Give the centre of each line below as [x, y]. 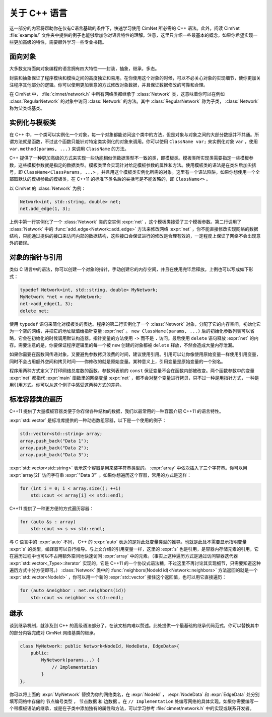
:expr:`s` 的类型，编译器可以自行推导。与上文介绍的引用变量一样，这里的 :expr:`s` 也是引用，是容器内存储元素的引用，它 [134, 549]
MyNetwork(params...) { [71, 660]
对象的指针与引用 [36, 258]
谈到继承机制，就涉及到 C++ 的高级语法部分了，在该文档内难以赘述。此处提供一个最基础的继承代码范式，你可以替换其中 [134, 626]
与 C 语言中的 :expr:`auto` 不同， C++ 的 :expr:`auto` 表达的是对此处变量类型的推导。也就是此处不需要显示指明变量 [128, 542]
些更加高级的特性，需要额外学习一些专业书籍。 [58, 42]
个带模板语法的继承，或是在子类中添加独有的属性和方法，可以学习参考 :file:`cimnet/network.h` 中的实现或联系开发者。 [132, 708]
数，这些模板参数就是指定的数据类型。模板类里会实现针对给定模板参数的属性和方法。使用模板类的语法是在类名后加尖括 [133, 165]
